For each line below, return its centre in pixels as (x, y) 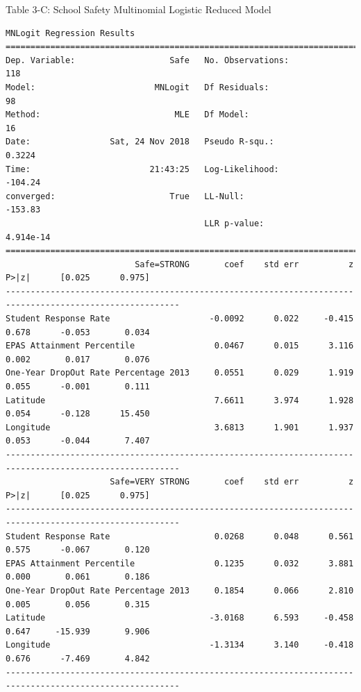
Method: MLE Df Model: (127, 115)
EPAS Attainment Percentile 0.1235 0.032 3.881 (180, 563)
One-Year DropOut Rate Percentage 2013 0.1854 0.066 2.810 (180, 590)
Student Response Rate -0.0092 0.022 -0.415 (180, 319)
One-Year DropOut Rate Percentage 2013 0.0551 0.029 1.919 (180, 373)
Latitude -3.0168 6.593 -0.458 (180, 618)
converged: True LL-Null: (125, 196)
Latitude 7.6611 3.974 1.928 (180, 400)
